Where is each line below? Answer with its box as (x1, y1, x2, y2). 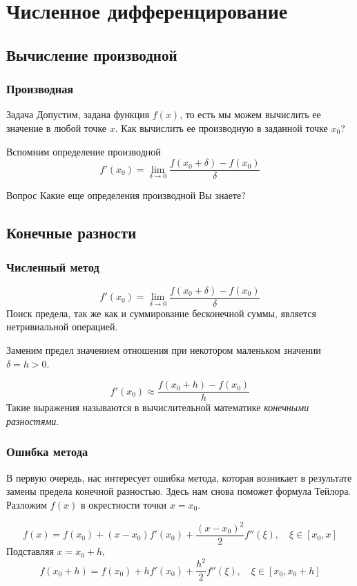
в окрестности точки (80, 497, 167, 511)
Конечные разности (6, 222, 137, 243)
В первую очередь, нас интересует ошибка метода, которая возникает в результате (6, 470, 352, 484)
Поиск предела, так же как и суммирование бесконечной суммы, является (6, 305, 317, 320)
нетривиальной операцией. (6, 319, 118, 334)
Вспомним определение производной (6, 144, 161, 158)
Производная (6, 80, 74, 97)
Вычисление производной (6, 44, 177, 65)
